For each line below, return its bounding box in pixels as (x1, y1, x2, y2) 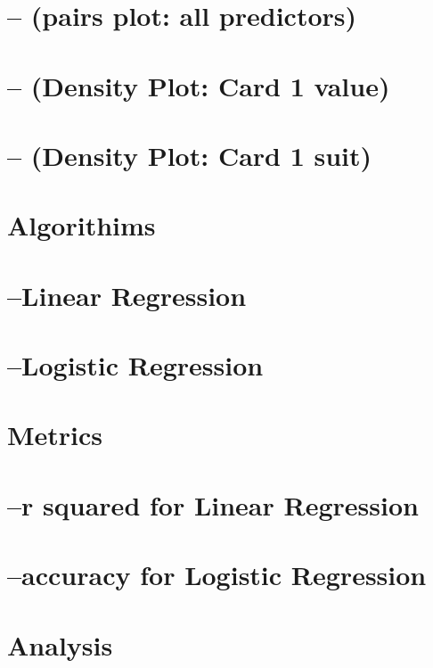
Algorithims (7, 207, 156, 243)
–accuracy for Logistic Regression (7, 557, 427, 593)
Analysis (7, 626, 113, 663)
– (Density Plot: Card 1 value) (7, 67, 390, 103)
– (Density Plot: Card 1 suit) (7, 136, 372, 173)
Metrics (7, 416, 103, 453)
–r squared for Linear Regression (7, 486, 419, 523)
